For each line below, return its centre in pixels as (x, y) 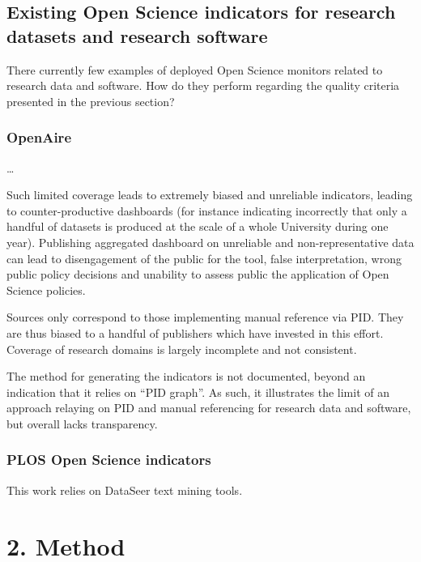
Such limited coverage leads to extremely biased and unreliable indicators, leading (210, 195)
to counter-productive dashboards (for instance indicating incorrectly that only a (207, 210)
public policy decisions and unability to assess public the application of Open (198, 274)
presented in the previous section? (91, 101)
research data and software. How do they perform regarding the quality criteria (203, 85)
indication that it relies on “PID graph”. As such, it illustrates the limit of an (198, 392)
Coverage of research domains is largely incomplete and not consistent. (182, 349)
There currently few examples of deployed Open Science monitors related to (195, 69)
